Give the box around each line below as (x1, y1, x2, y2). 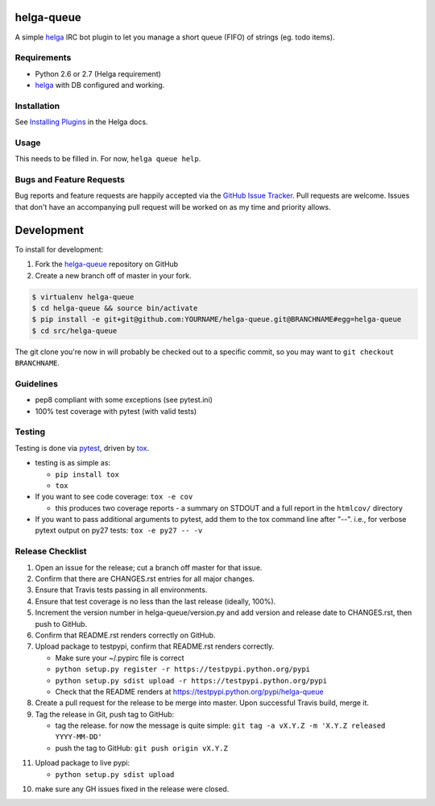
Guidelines (14, 378, 58, 389)
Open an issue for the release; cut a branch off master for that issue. (35, 562, 263, 572)
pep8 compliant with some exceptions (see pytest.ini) (35, 395, 213, 405)
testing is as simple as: (35, 458, 111, 468)
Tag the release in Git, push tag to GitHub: (35, 709, 175, 719)
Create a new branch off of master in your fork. (35, 270, 192, 280)
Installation (14, 100, 60, 111)
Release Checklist (14, 545, 88, 557)
